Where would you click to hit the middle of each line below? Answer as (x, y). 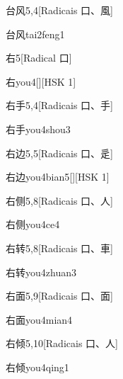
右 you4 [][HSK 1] (41, 81)
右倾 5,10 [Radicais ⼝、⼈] (62, 343)
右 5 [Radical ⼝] (39, 58)
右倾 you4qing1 (37, 367)
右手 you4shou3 (38, 129)
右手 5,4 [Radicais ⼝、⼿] (59, 105)
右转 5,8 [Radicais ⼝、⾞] (59, 248)
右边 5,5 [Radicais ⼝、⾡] (59, 153)
